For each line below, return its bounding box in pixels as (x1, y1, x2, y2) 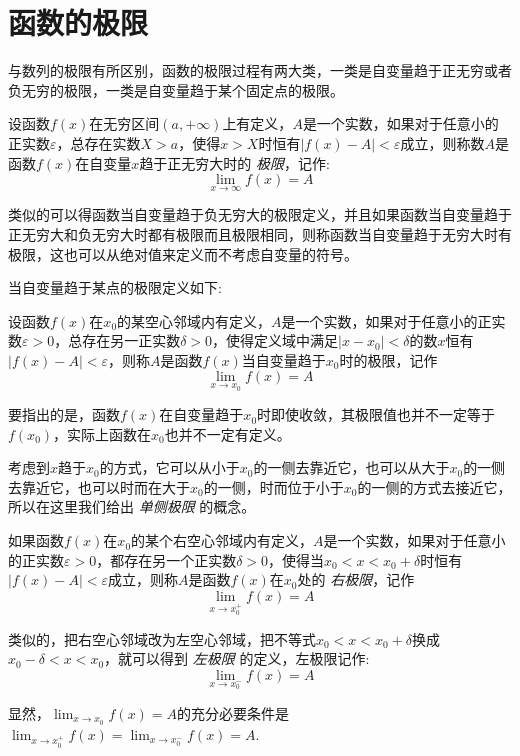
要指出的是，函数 (8, 404, 120, 425)
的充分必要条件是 (177, 702, 290, 723)
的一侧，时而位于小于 (203, 476, 344, 497)
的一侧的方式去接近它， (357, 476, 512, 497)
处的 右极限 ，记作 (297, 569, 415, 590)
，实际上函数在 (53, 423, 152, 444)
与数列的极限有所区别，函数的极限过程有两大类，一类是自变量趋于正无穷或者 (8, 60, 512, 81)
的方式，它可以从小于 (99, 457, 240, 478)
